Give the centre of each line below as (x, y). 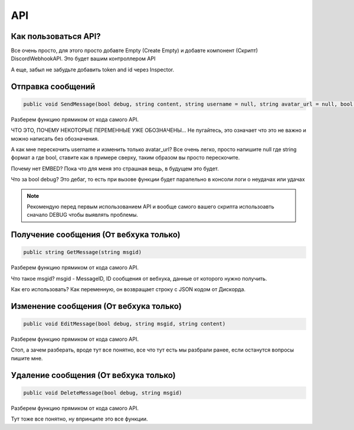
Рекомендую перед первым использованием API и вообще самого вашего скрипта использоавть (150, 206)
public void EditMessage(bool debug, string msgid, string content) (124, 324)
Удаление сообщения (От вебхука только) (94, 375)
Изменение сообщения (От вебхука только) (96, 306)
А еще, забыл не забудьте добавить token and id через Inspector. (92, 69)
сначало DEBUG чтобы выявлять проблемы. (83, 215)
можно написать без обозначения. (55, 138)
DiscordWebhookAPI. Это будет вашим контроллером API (83, 58)
